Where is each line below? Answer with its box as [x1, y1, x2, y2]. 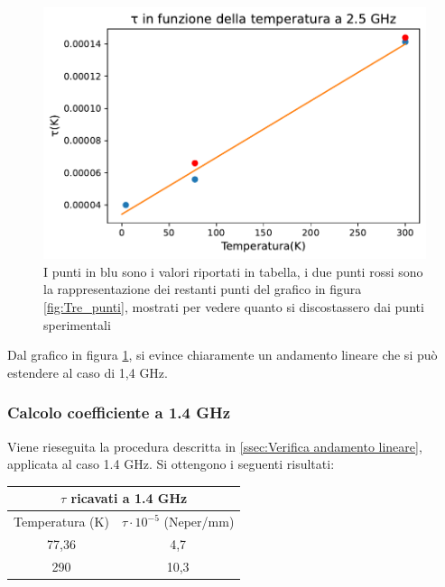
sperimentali [43, 315, 111, 334]
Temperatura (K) [14, 512, 109, 531]
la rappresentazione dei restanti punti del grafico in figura [43, 280, 362, 298]
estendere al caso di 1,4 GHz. [7, 362, 168, 381]
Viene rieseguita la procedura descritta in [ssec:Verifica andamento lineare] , [7, 436, 422, 455]
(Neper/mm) [163, 512, 235, 531]
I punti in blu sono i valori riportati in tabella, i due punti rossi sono [43, 261, 423, 280]
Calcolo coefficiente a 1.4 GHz [7, 401, 231, 424]
